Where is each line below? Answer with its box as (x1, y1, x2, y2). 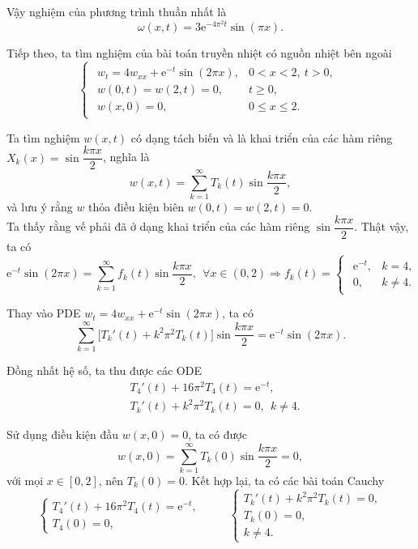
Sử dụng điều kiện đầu (6, 426, 119, 443)
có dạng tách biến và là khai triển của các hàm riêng (130, 129, 393, 146)
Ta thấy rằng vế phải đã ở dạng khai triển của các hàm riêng (6, 218, 310, 235)
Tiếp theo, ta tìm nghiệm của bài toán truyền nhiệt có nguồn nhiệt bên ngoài (6, 45, 392, 62)
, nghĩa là (102, 148, 150, 165)
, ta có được (188, 426, 247, 443)
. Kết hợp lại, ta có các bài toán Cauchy (184, 471, 385, 488)
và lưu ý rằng (6, 198, 73, 215)
